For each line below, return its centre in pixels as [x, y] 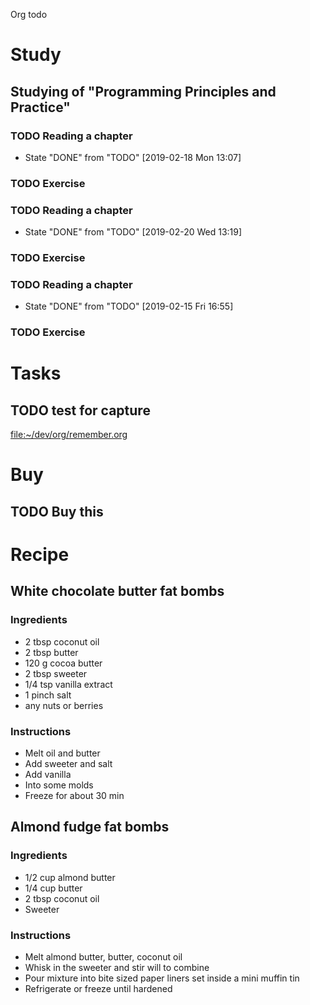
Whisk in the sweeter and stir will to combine [117, 967]
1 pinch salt [48, 695]
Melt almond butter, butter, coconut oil [103, 956]
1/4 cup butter [53, 888]
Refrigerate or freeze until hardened [98, 988]
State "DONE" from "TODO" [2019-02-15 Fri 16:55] [129, 306]
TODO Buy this [57, 511]
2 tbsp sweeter [56, 673]
